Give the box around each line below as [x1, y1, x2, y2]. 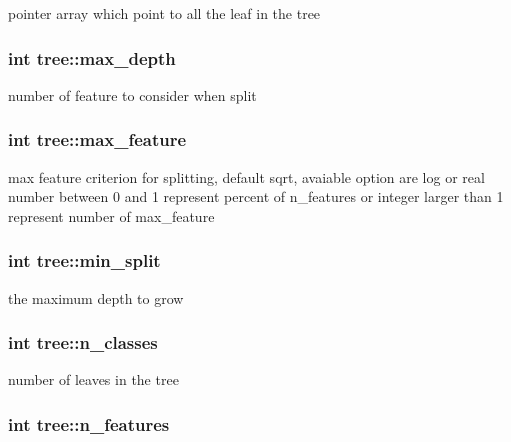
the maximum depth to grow [8, 287, 184, 308]
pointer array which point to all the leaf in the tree [8, 3, 321, 23]
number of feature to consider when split [8, 84, 257, 105]
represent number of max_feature [8, 205, 215, 226]
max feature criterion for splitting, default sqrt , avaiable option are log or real [8, 166, 485, 187]
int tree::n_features [8, 411, 170, 436]
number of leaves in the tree [8, 369, 179, 390]
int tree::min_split [8, 248, 161, 273]
